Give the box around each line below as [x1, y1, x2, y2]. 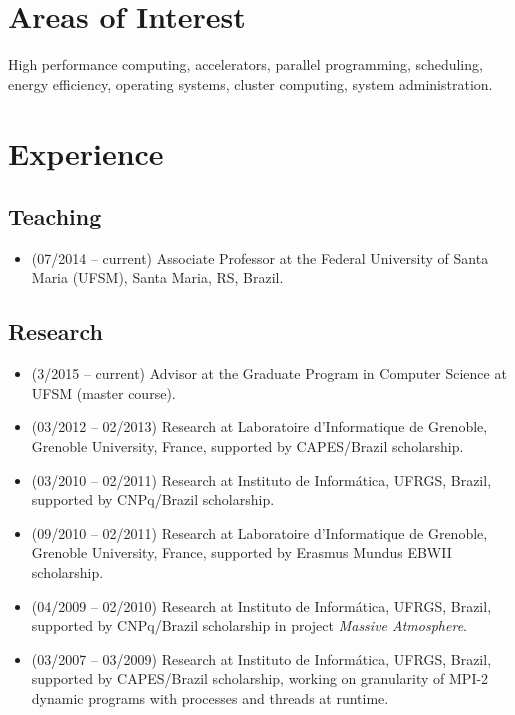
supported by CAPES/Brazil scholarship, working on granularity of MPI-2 [31, 668, 489, 689]
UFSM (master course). [31, 382, 176, 403]
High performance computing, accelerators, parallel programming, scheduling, [8, 54, 483, 75]
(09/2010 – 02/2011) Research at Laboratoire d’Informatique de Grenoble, [31, 522, 488, 543]
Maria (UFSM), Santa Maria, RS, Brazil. [31, 267, 284, 288]
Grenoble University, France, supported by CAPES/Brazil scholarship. [31, 436, 464, 457]
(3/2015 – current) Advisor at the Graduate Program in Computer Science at [31, 363, 507, 384]
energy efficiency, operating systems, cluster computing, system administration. [8, 73, 493, 94]
